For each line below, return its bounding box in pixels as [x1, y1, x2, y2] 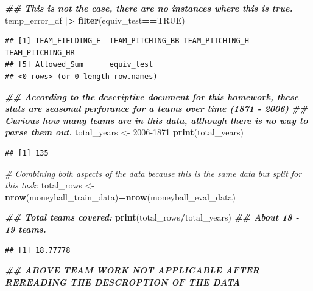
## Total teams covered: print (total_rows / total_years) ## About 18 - [5, 211, 300, 224]
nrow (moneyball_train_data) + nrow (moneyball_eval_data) [5, 190, 236, 203]
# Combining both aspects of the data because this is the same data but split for [5, 166, 302, 179]
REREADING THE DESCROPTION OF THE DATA [5, 275, 241, 288]
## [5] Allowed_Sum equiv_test [5, 60, 153, 69]
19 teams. [5, 222, 46, 235]
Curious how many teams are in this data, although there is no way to [5, 114, 308, 126]
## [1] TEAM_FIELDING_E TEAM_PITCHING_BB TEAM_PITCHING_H [5, 36, 249, 46]
